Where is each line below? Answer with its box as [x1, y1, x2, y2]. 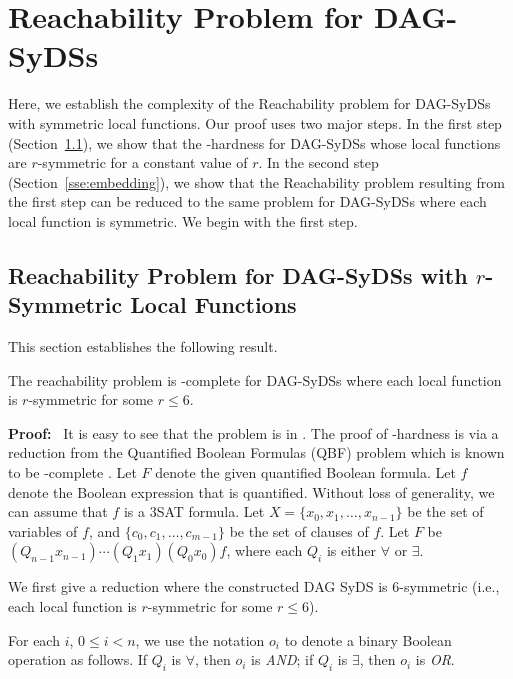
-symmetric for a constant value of [37, 152, 248, 173]
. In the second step [258, 152, 379, 173]
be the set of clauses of [229, 520, 369, 541]
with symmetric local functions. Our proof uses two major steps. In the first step [8, 112, 502, 133]
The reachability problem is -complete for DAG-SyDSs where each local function [8, 369, 502, 390]
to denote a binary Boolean [284, 629, 452, 650]
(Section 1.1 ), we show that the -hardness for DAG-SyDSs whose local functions [8, 132, 501, 153]
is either [326, 540, 377, 561]
